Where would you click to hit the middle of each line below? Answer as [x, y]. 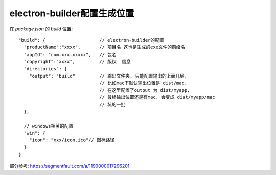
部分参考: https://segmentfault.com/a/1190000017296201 [70, 166]
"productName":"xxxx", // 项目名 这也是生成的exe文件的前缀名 [105, 47]
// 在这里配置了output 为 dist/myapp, [144, 90]
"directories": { [45, 69]
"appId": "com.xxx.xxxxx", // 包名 [70, 54]
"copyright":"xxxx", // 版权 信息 [77, 62]
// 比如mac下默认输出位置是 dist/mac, [143, 83]
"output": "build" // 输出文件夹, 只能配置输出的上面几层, [108, 76]
